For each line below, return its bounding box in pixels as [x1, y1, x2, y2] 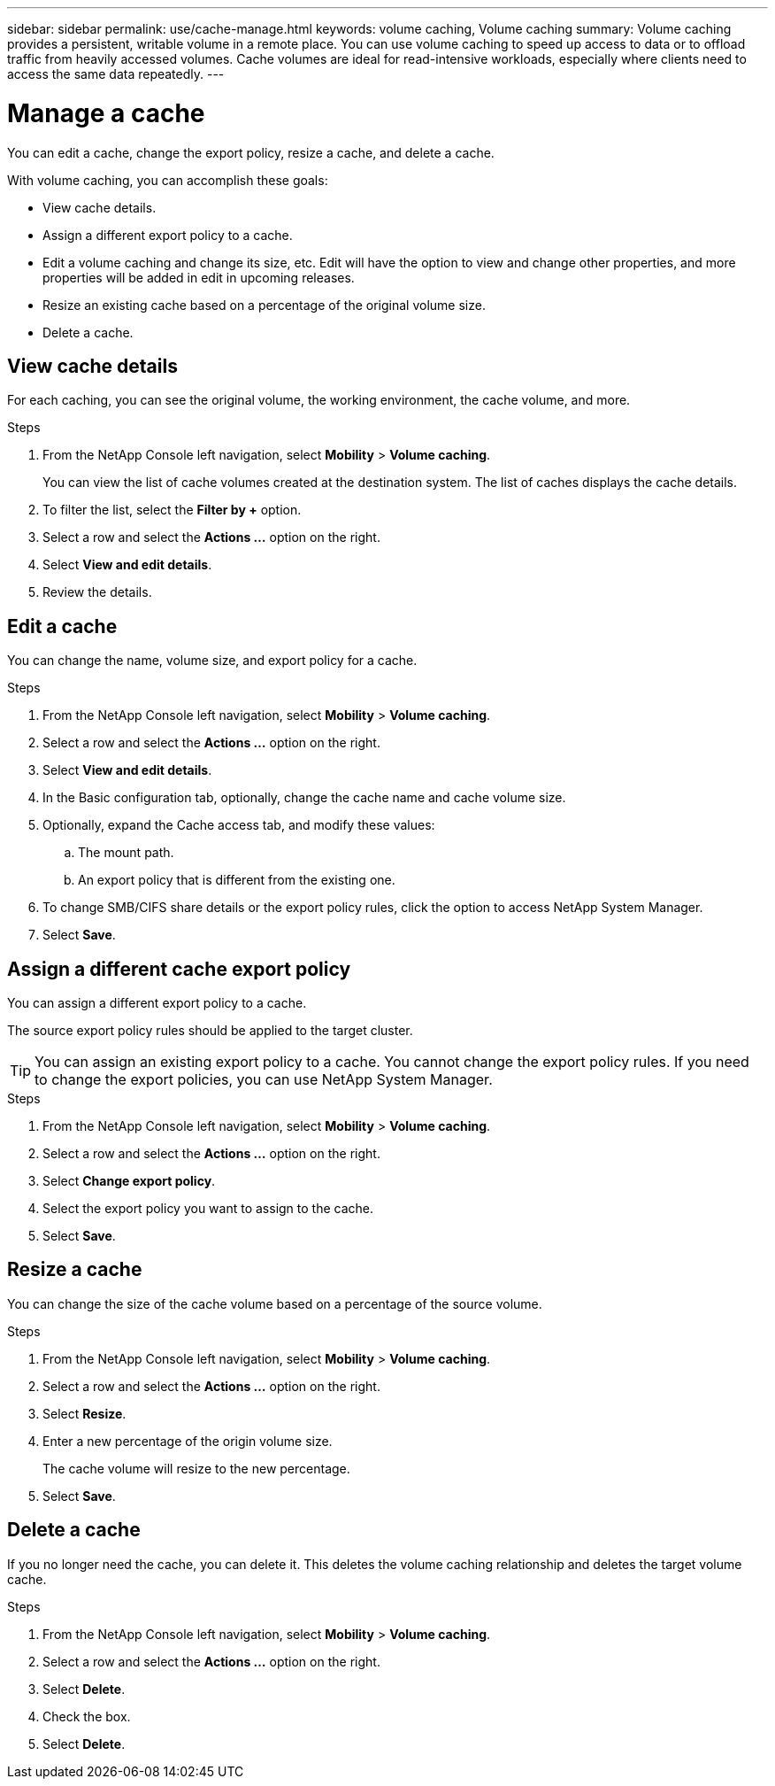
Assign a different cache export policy [7, 957, 351, 980]
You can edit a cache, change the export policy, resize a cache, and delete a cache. [7, 144, 495, 160]
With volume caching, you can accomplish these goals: [7, 172, 328, 188]
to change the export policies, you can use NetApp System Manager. [35, 1071, 493, 1089]
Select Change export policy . [42, 1173, 216, 1189]
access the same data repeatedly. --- [7, 66, 225, 81]
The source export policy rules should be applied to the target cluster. [7, 1023, 413, 1039]
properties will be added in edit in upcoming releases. [42, 269, 355, 285]
